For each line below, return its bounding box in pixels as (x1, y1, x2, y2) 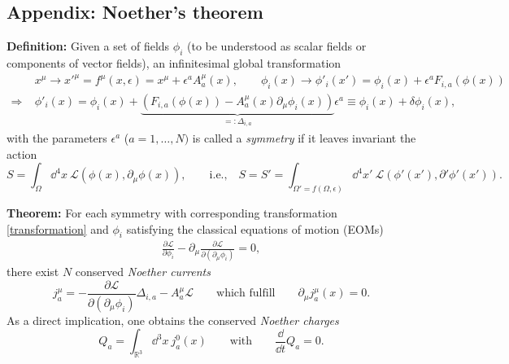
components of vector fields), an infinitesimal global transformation (7, 55, 342, 71)
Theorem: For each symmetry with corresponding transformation (7, 204, 337, 221)
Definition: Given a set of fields (7, 37, 170, 55)
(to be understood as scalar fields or (186, 37, 367, 55)
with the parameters (7, 129, 107, 147)
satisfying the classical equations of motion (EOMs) (126, 220, 384, 237)
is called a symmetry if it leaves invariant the (192, 129, 416, 147)
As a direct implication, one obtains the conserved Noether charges (7, 311, 339, 328)
